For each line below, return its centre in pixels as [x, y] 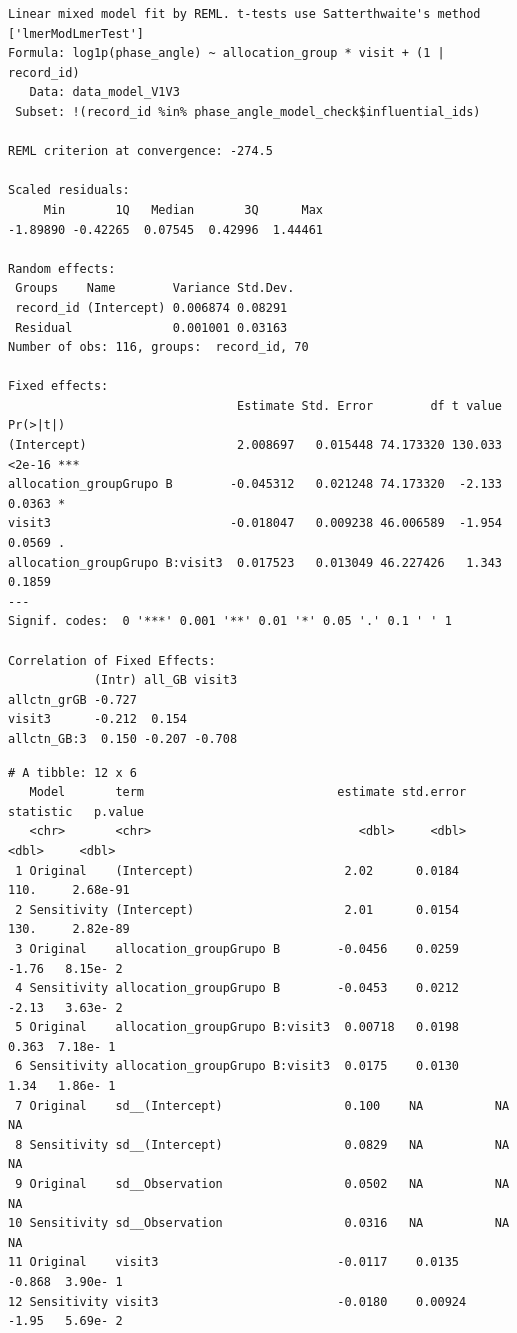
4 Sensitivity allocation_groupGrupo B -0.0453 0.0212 [237, 988]
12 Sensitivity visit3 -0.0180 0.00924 [237, 1301]
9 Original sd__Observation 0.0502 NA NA [262, 1184]
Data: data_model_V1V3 [104, 92]
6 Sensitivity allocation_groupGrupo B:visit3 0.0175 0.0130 [237, 1066]
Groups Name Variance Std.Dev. [155, 288]
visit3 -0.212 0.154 [97, 719]
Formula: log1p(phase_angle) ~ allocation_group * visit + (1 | [226, 53]
